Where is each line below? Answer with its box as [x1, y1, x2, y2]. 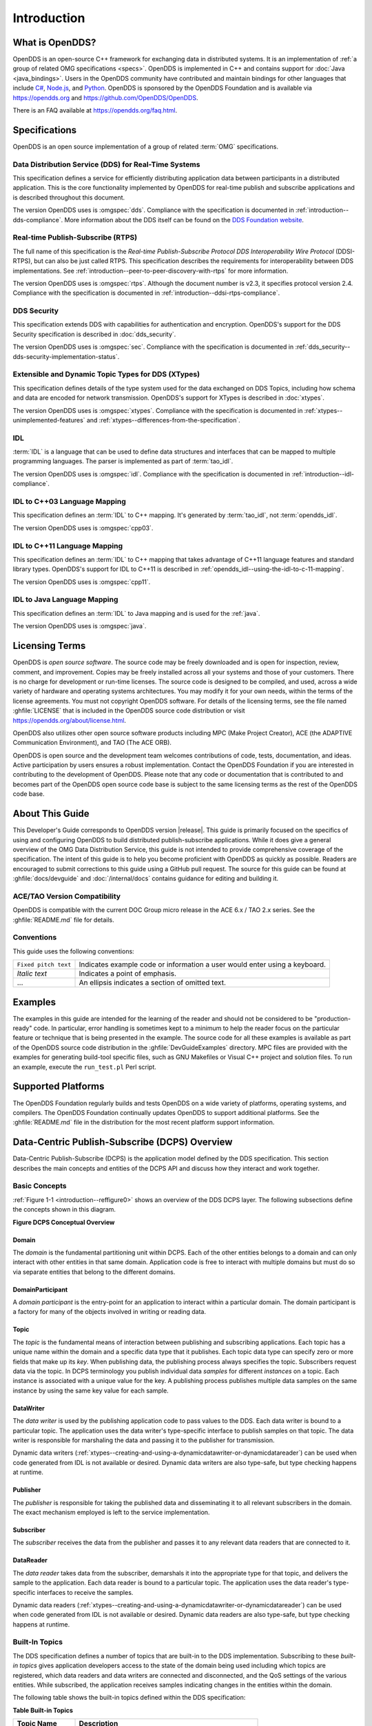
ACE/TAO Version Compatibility [12, 891, 121, 901]
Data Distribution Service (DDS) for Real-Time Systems [12, 159, 200, 169]
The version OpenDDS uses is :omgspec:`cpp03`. [12, 523, 154, 532]
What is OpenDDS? [12, 37, 96, 48]
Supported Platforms [12, 1080, 105, 1092]
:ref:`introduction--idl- [291, 469, 355, 478]
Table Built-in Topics [12, 1706, 74, 1714]
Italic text [17, 969, 48, 978]
